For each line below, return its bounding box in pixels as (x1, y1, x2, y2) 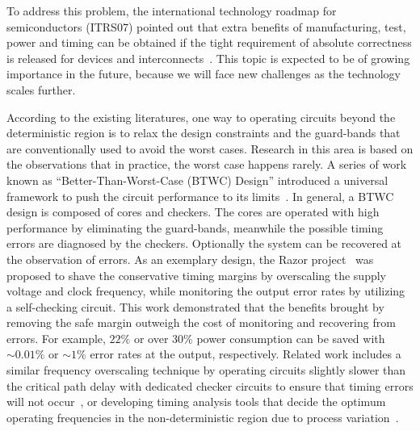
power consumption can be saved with (196, 329, 385, 346)
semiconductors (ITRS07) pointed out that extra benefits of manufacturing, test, (6, 18, 406, 35)
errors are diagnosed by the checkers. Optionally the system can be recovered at (6, 235, 402, 252)
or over (133, 329, 169, 346)
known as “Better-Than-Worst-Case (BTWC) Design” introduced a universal (6, 171, 388, 188)
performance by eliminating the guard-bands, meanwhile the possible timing (6, 219, 384, 236)
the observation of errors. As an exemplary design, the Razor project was (6, 250, 374, 267)
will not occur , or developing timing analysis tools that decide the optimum (6, 393, 386, 410)
